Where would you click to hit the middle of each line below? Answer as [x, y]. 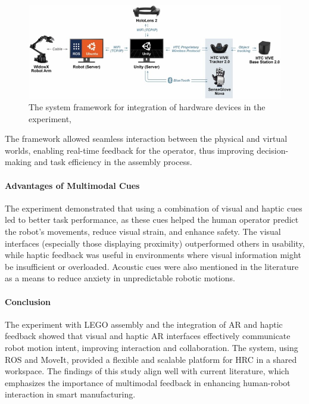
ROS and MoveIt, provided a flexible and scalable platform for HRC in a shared [151, 359]
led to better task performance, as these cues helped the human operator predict [152, 220]
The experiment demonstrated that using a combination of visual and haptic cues [154, 208]
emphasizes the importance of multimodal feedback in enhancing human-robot [148, 382]
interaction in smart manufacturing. [70, 394]
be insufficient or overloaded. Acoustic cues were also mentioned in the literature [152, 266]
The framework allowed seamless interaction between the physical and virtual [146, 139]
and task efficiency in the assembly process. [113, 162]
